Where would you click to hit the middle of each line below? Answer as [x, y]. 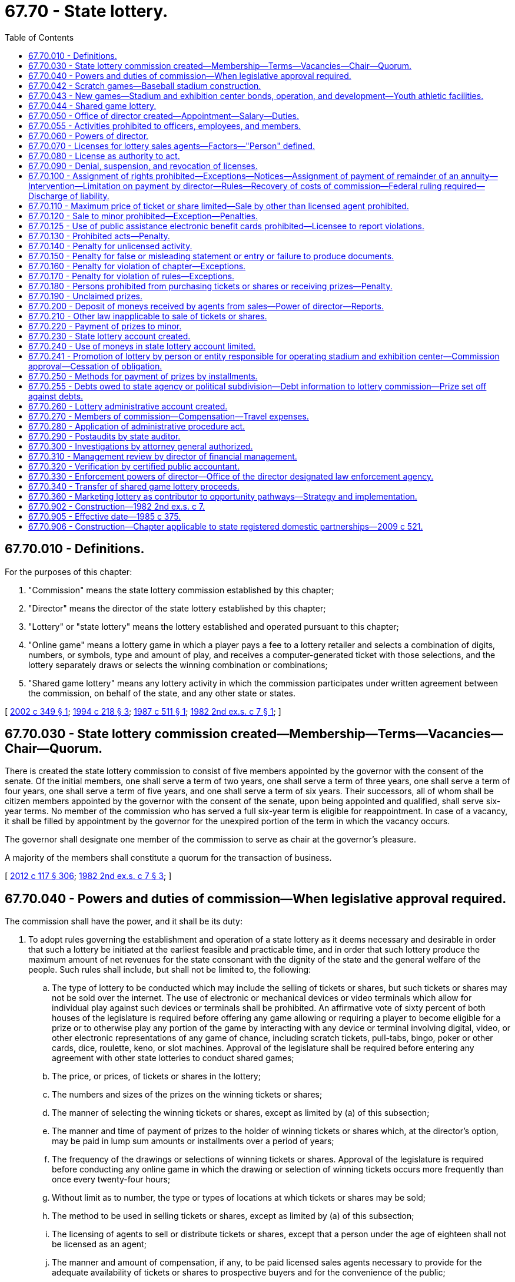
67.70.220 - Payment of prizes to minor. [105, 326]
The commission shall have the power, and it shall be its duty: [124, 921]
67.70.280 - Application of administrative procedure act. [137, 426]
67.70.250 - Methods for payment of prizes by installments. [143, 376]
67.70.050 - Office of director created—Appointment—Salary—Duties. [164, 115]
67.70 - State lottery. [87, 11]
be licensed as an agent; [99, 1244]
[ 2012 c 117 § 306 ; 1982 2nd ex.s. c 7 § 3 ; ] [88, 876]
